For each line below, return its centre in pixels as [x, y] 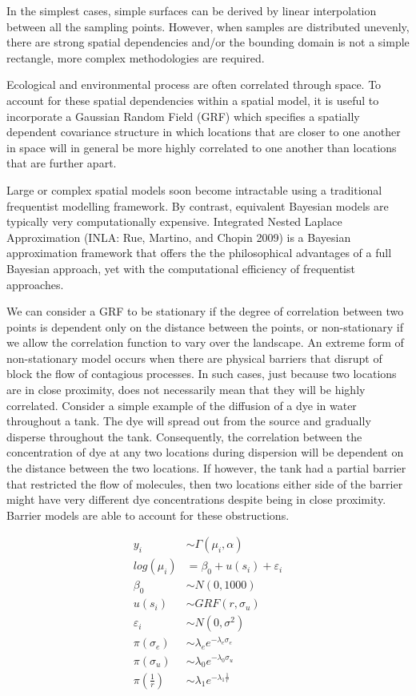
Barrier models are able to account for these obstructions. [148, 515]
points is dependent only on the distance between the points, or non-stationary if [205, 326]
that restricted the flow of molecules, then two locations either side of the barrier [205, 483]
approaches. [35, 284]
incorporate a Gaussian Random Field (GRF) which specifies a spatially [183, 116]
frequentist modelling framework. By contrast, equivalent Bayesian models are [198, 205]
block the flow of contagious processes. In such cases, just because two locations [202, 374]
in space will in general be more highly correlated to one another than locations [202, 147]
